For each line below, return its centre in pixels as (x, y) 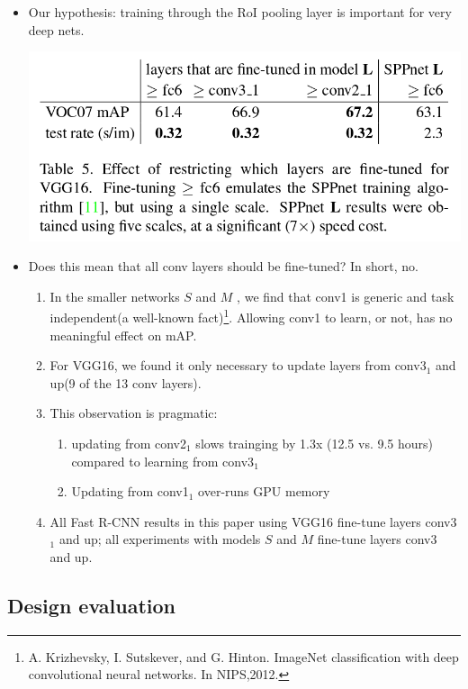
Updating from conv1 (130, 491)
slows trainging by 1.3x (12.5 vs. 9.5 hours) (315, 443)
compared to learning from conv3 (163, 461)
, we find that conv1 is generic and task (346, 296)
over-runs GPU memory (264, 491)
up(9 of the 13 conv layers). (126, 382)
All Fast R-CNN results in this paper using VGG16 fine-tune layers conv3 (253, 521)
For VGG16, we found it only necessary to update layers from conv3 (238, 365)
